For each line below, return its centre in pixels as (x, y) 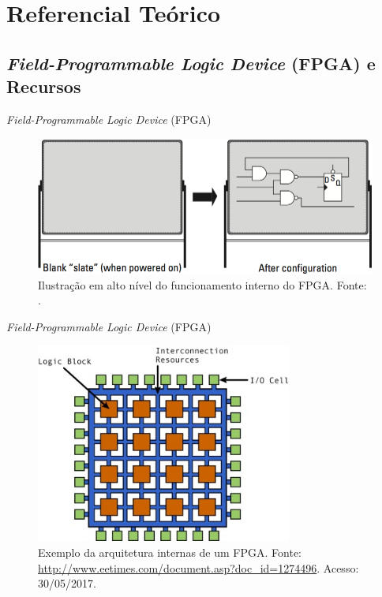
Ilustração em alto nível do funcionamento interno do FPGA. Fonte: (202, 284)
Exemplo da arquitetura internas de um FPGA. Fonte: (170, 552)
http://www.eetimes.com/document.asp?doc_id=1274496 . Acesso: (198, 567)
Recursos (44, 86)
